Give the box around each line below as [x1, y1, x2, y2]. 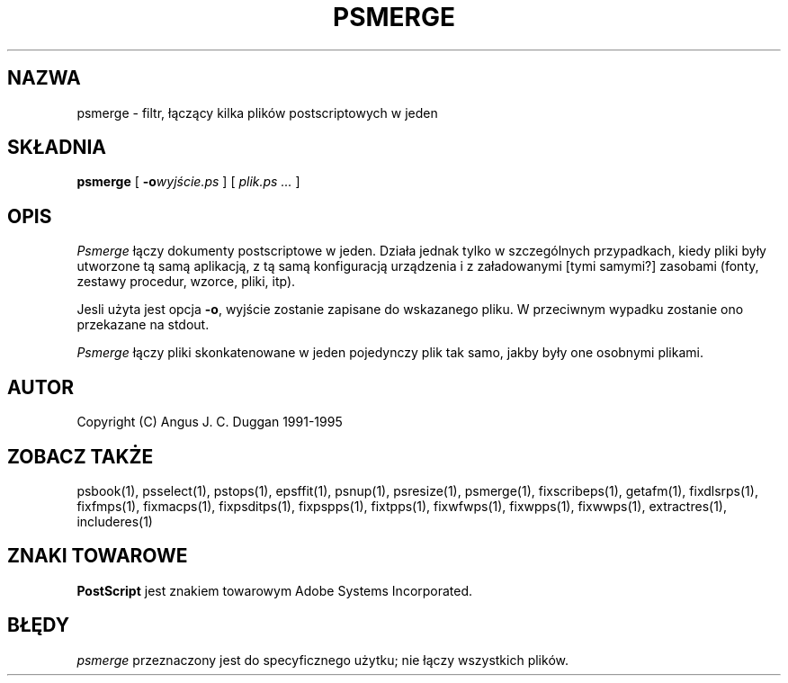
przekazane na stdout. [76, 317, 210, 333]
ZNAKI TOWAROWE [7, 544, 188, 568]
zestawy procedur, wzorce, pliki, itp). [76, 274, 296, 290]
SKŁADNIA [7, 136, 106, 159]
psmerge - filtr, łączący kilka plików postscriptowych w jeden [76, 104, 438, 121]
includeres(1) [76, 513, 153, 529]
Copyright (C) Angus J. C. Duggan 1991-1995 [76, 414, 343, 430]
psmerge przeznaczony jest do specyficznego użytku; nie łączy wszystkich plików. [76, 652, 569, 668]
